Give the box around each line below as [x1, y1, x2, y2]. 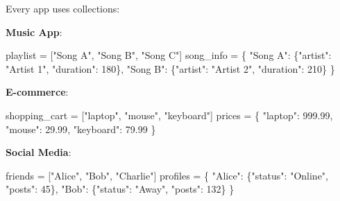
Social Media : [6, 145, 71, 159]
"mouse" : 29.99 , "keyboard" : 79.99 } [6, 121, 156, 136]
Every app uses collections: [6, 1, 120, 15]
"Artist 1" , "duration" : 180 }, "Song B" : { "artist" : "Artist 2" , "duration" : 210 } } [6, 61, 335, 76]
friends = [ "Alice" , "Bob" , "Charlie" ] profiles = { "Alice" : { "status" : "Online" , [6, 168, 328, 182]
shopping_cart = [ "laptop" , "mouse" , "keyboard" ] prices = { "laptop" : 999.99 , [6, 107, 333, 122]
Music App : [6, 24, 62, 39]
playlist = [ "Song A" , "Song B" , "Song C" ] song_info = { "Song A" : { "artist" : [6, 48, 332, 62]
